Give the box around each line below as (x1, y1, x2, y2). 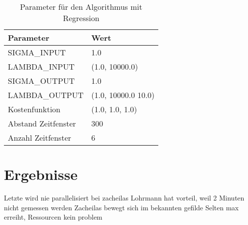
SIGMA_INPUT (8, 47, 66, 58)
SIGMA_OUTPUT (8, 75, 75, 86)
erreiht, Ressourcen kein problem (4, 212, 102, 222)
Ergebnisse (4, 164, 78, 184)
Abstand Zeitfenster (8, 118, 76, 129)
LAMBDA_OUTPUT (8, 89, 84, 100)
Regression (63, 12, 99, 24)
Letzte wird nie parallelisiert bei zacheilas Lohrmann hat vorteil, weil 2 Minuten (4, 193, 245, 203)
